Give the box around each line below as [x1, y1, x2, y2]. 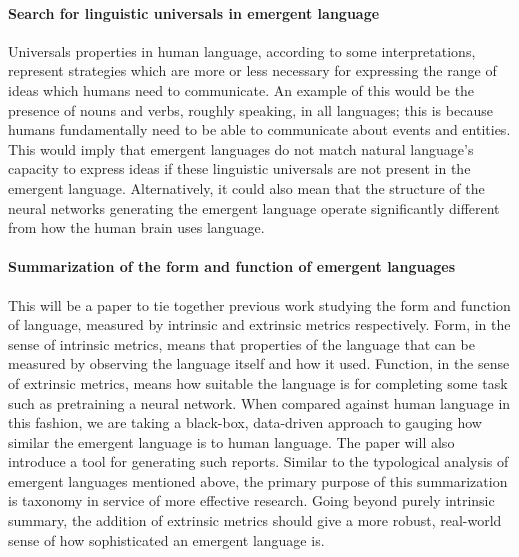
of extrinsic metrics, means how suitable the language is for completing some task [8, 372, 508, 393]
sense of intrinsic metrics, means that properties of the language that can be [8, 333, 475, 354]
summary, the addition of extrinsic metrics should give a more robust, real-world [8, 510, 502, 531]
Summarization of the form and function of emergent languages [8, 256, 455, 277]
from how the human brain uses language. [8, 217, 265, 238]
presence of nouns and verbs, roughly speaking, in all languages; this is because [8, 99, 493, 120]
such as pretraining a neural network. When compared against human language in [8, 392, 511, 413]
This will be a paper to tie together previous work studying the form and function [8, 294, 511, 315]
